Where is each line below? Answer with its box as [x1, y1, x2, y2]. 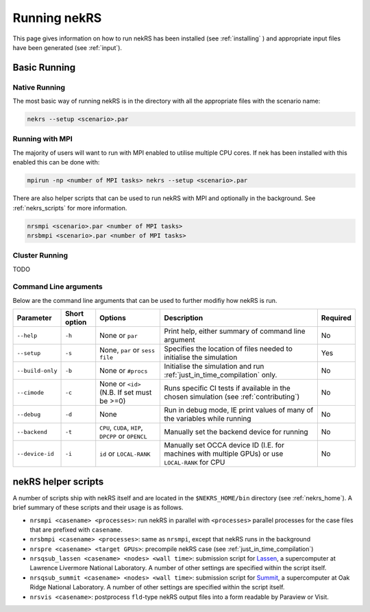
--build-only [16, 367, 58, 374]
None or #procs [99, 366, 148, 376]
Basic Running [12, 62, 75, 73]
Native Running [12, 82, 65, 92]
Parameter [16, 313, 52, 323]
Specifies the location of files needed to [164, 344, 293, 354]
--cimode [16, 389, 45, 396]
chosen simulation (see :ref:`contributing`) [164, 392, 300, 402]
